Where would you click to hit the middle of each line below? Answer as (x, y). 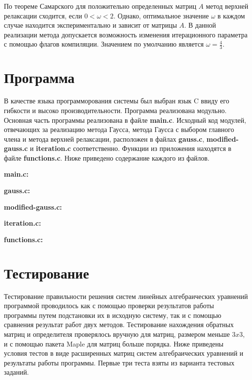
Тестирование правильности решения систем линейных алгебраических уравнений (126, 296)
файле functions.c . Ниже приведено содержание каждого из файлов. (107, 157)
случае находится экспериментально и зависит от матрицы (91, 25)
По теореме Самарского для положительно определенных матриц (100, 6)
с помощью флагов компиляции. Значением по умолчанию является (104, 44)
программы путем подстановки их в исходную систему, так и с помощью (113, 315)
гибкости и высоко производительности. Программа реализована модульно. (115, 110)
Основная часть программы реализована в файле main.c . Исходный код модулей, (125, 120)
